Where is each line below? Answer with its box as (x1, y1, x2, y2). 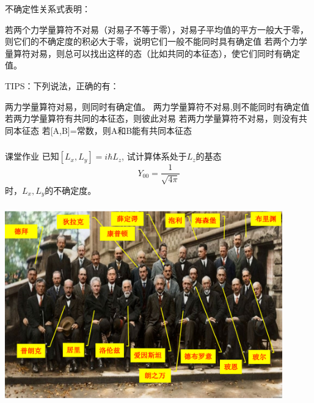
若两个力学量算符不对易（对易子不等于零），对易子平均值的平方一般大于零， (5, 23, 309, 35)
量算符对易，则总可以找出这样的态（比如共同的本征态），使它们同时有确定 (5, 46, 300, 59)
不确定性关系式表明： (5, 2, 90, 15)
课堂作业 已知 (5, 150, 59, 163)
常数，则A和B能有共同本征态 (76, 124, 192, 136)
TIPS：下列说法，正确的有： (5, 79, 119, 92)
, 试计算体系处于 (122, 150, 187, 163)
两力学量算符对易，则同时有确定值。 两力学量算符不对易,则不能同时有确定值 (5, 100, 310, 113)
